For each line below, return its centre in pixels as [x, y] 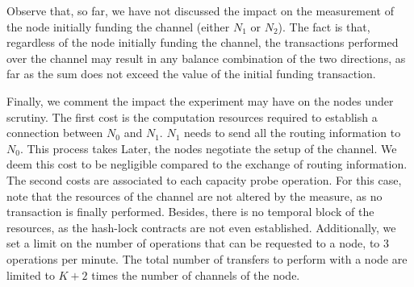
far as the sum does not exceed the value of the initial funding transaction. [191, 74]
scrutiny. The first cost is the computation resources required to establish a [192, 116]
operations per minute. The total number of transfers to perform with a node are [207, 258]
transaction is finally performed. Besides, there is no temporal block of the [190, 212]
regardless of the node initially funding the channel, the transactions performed [203, 42]
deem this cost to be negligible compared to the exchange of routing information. [207, 164]
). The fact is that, [324, 26]
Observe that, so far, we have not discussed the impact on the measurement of [201, 10]
